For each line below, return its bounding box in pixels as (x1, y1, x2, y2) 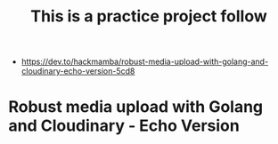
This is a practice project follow (29, 6, 268, 27)
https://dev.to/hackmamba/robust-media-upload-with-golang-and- (20, 56, 269, 68)
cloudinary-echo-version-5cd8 (20, 66, 135, 76)
